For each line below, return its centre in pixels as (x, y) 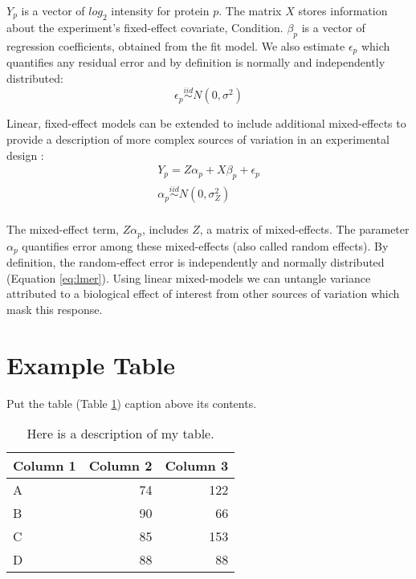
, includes (165, 229)
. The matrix (250, 10)
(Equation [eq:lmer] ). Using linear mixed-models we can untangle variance (189, 277)
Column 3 (197, 466)
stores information (343, 10)
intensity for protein (160, 10)
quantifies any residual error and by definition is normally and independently (196, 62)
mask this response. (55, 310)
